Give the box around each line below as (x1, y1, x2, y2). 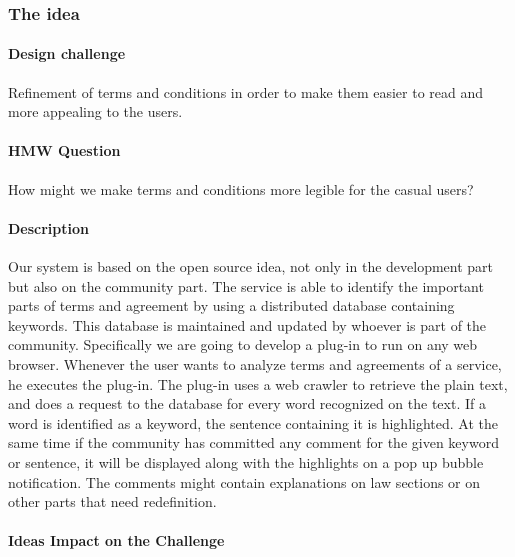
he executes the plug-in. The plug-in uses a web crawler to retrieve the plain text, (8, 373, 508, 394)
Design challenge (8, 43, 126, 64)
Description (8, 217, 90, 238)
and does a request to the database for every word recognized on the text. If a (8, 393, 486, 414)
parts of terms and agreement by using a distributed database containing (8, 295, 455, 316)
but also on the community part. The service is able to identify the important (8, 275, 484, 296)
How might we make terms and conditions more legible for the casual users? (8, 178, 474, 199)
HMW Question (8, 140, 121, 161)
